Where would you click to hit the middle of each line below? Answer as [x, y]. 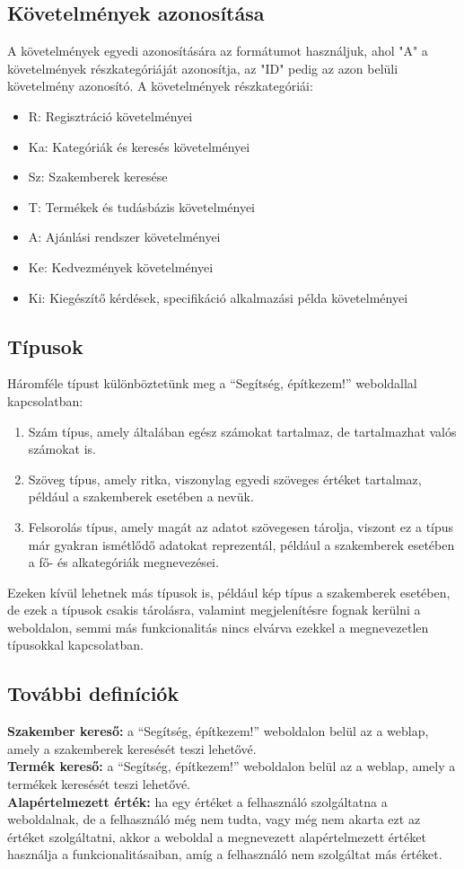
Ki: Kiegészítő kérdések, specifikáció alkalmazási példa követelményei [218, 297]
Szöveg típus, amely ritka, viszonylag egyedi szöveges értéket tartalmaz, [225, 479]
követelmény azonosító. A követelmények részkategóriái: [160, 86]
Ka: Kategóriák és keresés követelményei [139, 146]
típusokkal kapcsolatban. [75, 645]
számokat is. [62, 449]
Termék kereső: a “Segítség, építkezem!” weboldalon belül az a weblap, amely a [232, 766]
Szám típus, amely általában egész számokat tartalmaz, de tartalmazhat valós [242, 431]
